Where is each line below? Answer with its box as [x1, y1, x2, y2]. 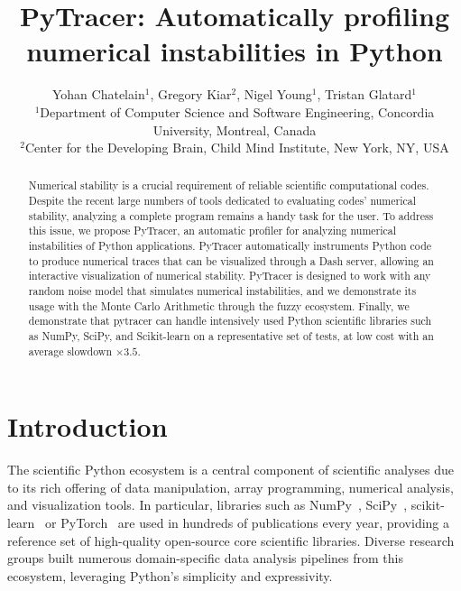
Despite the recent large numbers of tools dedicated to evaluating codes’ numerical [28, 193, 417, 208]
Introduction [7, 408, 168, 445]
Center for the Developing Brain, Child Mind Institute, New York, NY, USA [25, 138, 449, 157]
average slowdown [28, 343, 113, 358]
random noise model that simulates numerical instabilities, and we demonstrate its [28, 283, 417, 299]
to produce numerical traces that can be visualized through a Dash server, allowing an [28, 253, 434, 268]
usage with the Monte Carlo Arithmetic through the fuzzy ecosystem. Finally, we [28, 298, 410, 313]
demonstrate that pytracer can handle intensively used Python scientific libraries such [28, 313, 432, 328]
